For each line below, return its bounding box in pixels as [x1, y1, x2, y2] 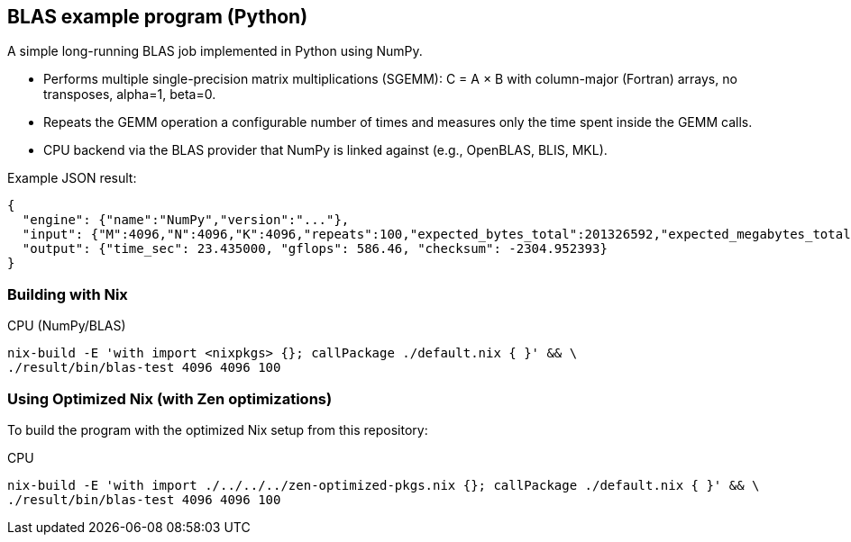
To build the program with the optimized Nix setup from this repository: [7, 421, 428, 438]
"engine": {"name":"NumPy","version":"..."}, [22, 212, 350, 228]
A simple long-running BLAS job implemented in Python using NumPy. [7, 43, 423, 59]
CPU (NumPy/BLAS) [7, 318, 126, 334]
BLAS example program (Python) [7, 5, 308, 28]
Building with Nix [7, 285, 128, 303]
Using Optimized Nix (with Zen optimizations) [7, 389, 333, 408]
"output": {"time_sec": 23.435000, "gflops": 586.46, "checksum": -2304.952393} [22, 241, 608, 257]
